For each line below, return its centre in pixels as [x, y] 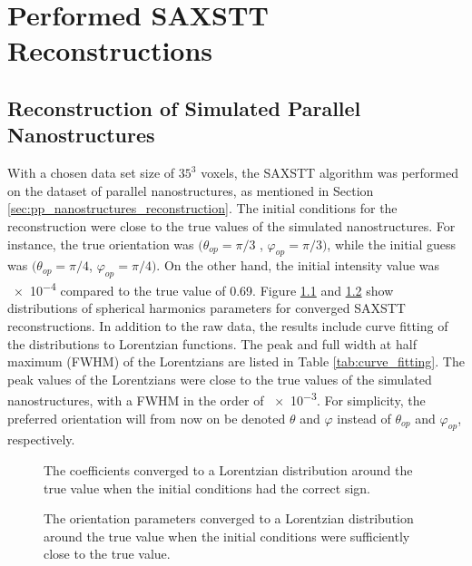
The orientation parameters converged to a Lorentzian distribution [229, 518]
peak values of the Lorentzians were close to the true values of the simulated [220, 379]
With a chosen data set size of [91, 173]
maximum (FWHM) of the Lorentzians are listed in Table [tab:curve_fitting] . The [236, 361]
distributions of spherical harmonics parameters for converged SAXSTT [206, 308]
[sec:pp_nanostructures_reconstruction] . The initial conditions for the [202, 208]
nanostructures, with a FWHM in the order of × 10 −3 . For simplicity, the [216, 399]
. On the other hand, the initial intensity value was [298, 265]
